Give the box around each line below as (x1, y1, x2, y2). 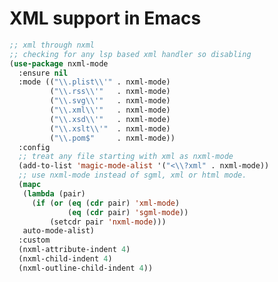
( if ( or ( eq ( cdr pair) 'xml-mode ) (31, 198, 181, 208)
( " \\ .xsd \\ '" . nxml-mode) (49, 114, 171, 124)
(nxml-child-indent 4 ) (18, 254, 113, 264)
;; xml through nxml (9, 40, 96, 50)
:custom (18, 235, 51, 246)
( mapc (18, 180, 42, 190)
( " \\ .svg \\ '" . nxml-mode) (49, 96, 171, 106)
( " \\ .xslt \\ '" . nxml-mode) (49, 123, 171, 134)
